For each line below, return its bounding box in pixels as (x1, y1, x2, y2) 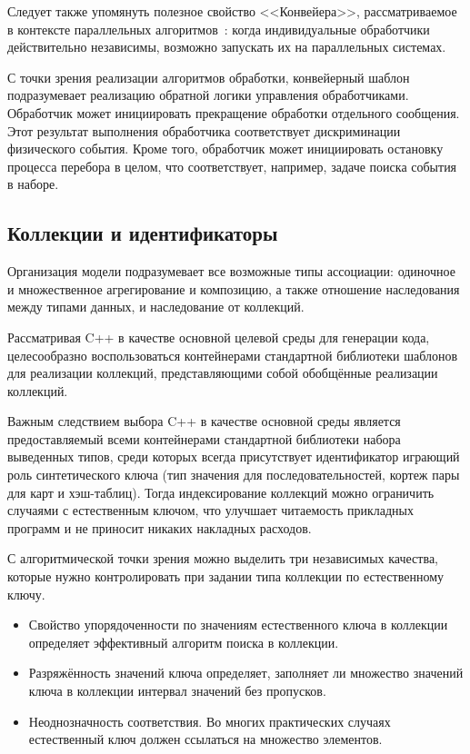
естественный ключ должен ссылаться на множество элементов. (28, 729, 383, 749)
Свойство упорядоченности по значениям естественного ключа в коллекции (28, 615, 448, 634)
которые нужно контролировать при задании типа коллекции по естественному (7, 567, 445, 586)
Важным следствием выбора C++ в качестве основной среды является (7, 412, 401, 431)
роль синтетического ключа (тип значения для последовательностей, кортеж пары (7, 465, 460, 484)
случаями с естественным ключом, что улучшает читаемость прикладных (7, 501, 415, 520)
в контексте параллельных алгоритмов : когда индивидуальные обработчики (7, 19, 430, 38)
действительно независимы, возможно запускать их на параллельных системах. (7, 37, 446, 56)
